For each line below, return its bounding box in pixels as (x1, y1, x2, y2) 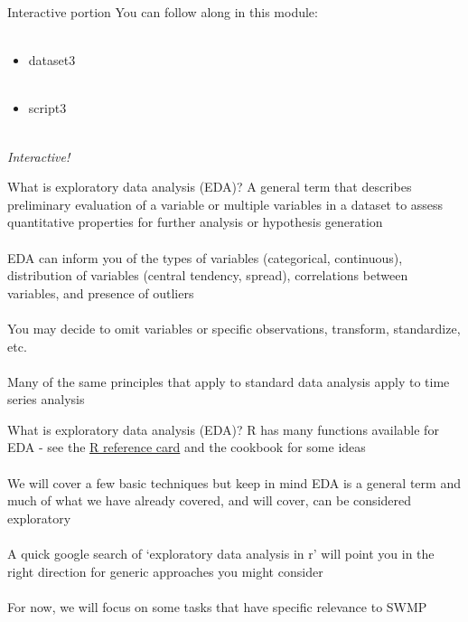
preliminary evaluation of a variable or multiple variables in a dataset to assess (7, 194, 444, 213)
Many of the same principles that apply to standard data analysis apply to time (7, 372, 450, 391)
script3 (28, 99, 67, 118)
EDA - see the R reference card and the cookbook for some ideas (7, 438, 366, 457)
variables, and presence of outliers (7, 283, 194, 302)
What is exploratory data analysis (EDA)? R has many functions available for (7, 419, 439, 438)
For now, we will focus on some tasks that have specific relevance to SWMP (7, 597, 427, 616)
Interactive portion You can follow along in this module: (7, 3, 318, 21)
